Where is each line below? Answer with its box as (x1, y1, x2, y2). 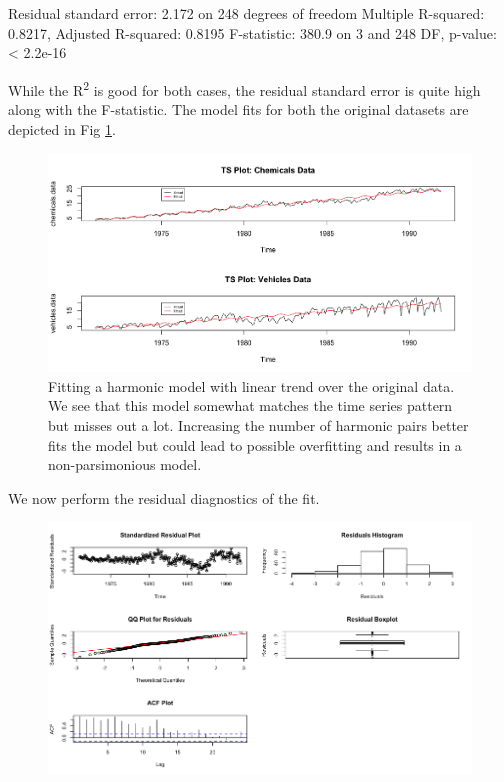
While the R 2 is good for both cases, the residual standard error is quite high (8, 76, 481, 100)
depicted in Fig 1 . (8, 118, 116, 139)
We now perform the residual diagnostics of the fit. (8, 487, 320, 508)
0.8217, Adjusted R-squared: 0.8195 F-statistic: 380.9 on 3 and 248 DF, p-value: (8, 22, 497, 43)
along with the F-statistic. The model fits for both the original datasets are (8, 99, 469, 120)
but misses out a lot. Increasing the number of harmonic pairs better (48, 415, 469, 436)
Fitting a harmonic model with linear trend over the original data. (48, 375, 455, 396)
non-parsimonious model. (48, 454, 202, 475)
